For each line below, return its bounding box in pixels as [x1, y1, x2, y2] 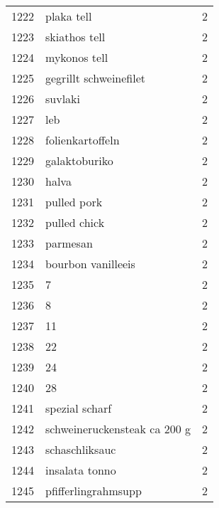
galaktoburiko [45, 152, 113, 169]
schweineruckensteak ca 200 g [45, 420, 191, 437]
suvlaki [45, 90, 81, 107]
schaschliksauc [45, 441, 116, 457]
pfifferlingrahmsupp [45, 482, 142, 499]
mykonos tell [45, 49, 108, 65]
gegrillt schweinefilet [45, 70, 146, 86]
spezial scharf [45, 400, 112, 416]
